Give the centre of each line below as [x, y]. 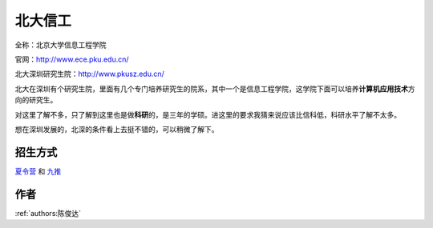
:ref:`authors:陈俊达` [48, 213]
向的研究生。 [36, 100]
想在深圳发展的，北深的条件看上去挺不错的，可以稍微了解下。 [117, 129]
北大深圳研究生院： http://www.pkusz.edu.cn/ [89, 74]
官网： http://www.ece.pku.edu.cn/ [72, 59]
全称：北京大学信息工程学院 [61, 45]
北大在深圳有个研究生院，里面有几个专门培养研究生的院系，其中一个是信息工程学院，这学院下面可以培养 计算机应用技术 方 [215, 89]
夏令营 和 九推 [38, 171]
